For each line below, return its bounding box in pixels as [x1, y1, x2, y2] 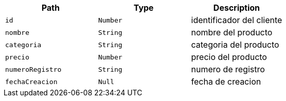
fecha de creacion [191, 76, 261, 87]
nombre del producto [191, 27, 273, 37]
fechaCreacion [5, 77, 58, 86]
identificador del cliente [191, 15, 282, 25]
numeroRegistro [5, 65, 62, 73]
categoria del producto [191, 39, 279, 50]
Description [213, 3, 260, 13]
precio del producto [191, 52, 267, 62]
